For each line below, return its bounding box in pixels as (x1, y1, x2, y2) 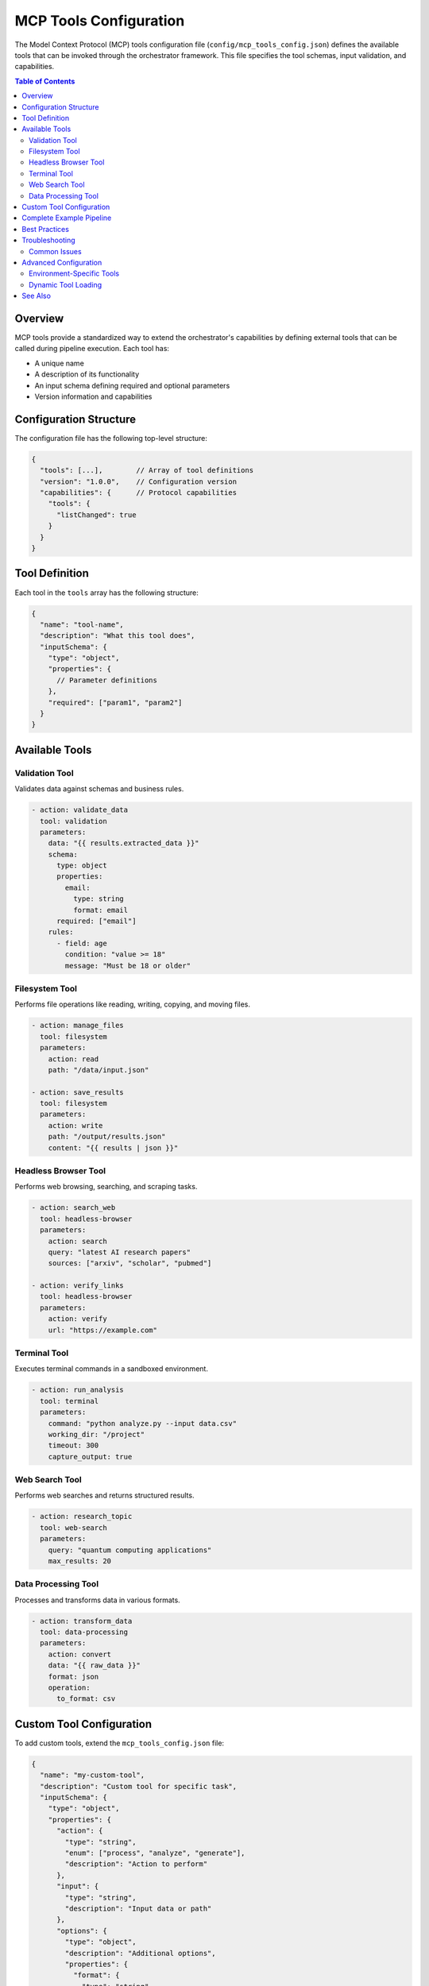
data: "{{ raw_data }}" (48, 1661, 141, 1670)
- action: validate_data (31, 806, 129, 814)
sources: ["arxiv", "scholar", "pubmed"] (48, 1259, 212, 1268)
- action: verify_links (31, 1281, 125, 1290)
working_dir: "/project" (48, 1430, 145, 1439)
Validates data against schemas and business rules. (14, 784, 184, 794)
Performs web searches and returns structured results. (14, 1490, 195, 1501)
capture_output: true (48, 1452, 133, 1461)
